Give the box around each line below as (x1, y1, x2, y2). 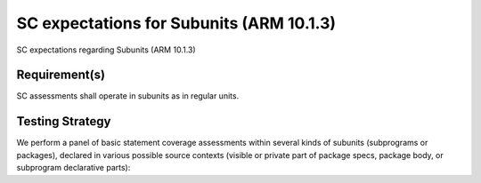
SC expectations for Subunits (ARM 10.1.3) (16, 13, 337, 33)
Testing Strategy (16, 114, 111, 129)
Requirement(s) (16, 68, 106, 83)
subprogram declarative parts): (16, 163, 131, 173)
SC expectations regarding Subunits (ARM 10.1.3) (16, 44, 196, 55)
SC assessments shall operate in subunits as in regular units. (16, 91, 240, 101)
